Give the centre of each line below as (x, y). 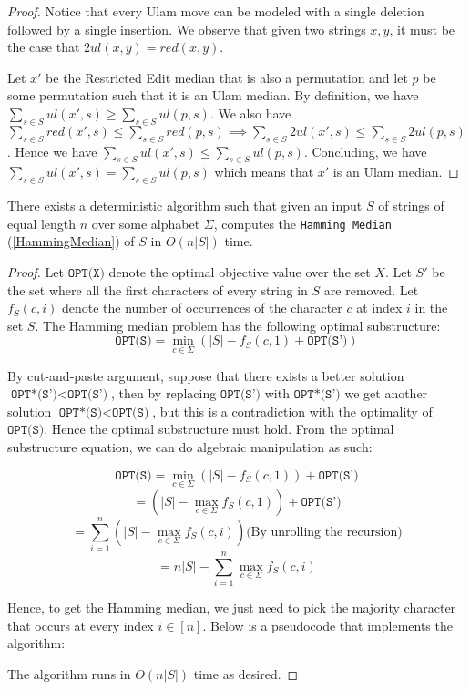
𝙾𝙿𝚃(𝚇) (86, 273)
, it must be (422, 29)
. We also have (250, 113)
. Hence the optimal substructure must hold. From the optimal (219, 429)
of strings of (411, 206)
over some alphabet (146, 223)
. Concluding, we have (365, 151)
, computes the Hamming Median (302, 223)
